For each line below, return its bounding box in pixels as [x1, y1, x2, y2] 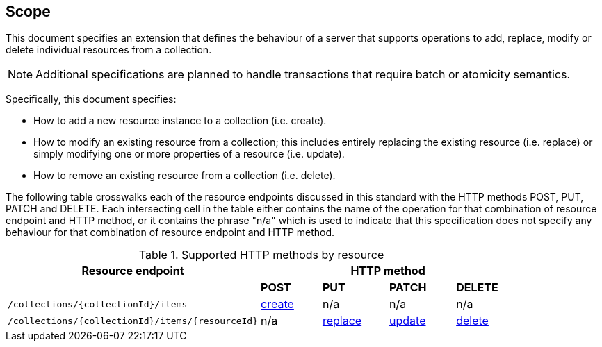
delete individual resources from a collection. [6, 44, 212, 56]
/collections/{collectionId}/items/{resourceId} [8, 315, 259, 326]
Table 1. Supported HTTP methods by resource [138, 248, 384, 262]
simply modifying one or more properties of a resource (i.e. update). [33, 148, 345, 160]
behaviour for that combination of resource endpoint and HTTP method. [6, 226, 335, 239]
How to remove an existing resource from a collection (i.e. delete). [33, 169, 336, 182]
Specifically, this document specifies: [6, 93, 177, 105]
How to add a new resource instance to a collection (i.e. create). [33, 115, 327, 127]
